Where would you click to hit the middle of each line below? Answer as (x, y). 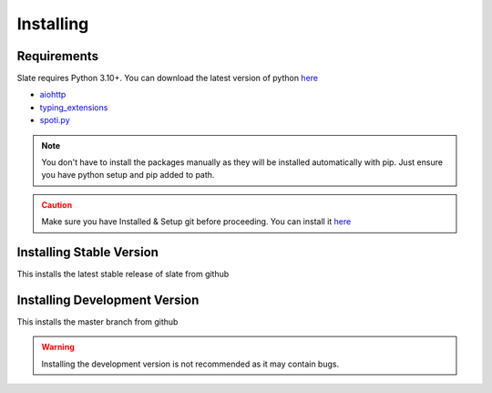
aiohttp (53, 95)
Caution (57, 204)
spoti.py (55, 120)
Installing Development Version (108, 300)
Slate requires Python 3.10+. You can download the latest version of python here (168, 78)
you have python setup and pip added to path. (128, 175)
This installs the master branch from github (97, 322)
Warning (58, 347)
